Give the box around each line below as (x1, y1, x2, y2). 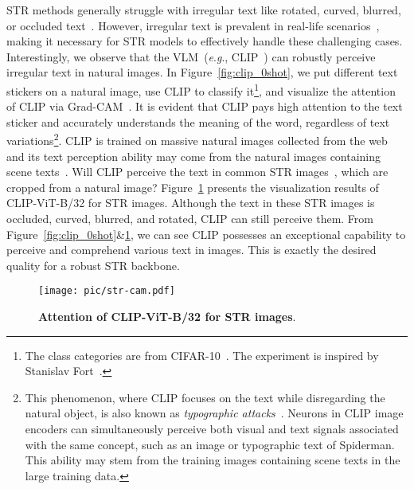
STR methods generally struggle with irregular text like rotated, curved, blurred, (6, 2, 401, 18)
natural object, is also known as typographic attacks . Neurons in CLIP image (25, 405, 404, 421)
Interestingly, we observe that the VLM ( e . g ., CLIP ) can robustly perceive (6, 48, 376, 65)
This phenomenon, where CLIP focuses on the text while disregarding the (25, 389, 385, 405)
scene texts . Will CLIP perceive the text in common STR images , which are (6, 163, 389, 180)
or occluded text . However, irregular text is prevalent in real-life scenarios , (6, 17, 380, 33)
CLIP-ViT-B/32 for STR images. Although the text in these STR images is (6, 194, 375, 211)
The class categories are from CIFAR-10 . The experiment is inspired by (25, 346, 379, 363)
